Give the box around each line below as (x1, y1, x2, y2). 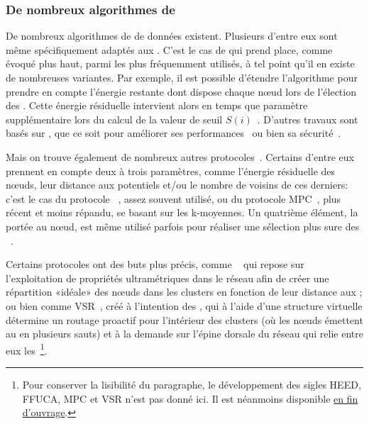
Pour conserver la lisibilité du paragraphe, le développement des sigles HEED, (22, 376, 361, 391)
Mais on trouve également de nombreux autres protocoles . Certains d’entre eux (6, 149, 354, 164)
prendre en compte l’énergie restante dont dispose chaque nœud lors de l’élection (6, 84, 356, 99)
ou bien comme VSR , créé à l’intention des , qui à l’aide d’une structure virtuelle (6, 298, 363, 313)
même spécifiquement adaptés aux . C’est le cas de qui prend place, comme (6, 42, 333, 57)
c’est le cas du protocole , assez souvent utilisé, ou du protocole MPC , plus (6, 191, 341, 206)
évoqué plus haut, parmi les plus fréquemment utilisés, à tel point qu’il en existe (6, 56, 355, 71)
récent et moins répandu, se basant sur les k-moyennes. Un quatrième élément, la (6, 205, 358, 220)
